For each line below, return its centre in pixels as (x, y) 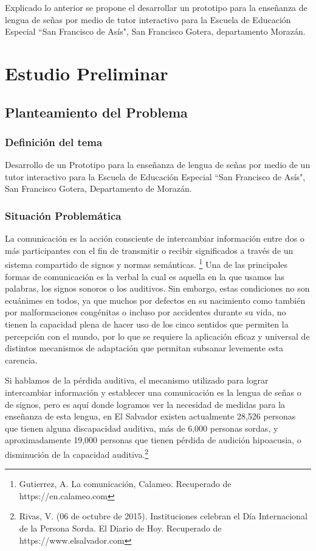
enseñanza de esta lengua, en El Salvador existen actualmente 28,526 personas (150, 416)
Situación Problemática (63, 215)
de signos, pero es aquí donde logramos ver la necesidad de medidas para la (145, 404)
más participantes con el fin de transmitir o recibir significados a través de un (149, 250)
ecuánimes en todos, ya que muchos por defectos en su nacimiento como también (155, 300)
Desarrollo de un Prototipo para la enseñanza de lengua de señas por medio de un (158, 165)
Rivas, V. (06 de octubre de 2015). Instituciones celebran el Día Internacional (163, 516)
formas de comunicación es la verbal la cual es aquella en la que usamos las (145, 276)
